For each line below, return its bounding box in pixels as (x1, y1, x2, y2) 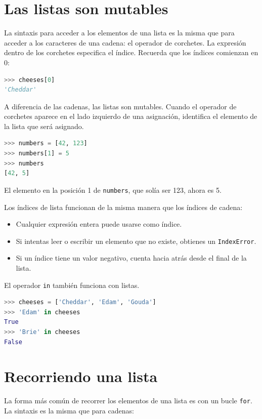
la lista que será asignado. (4, 120, 84, 131)
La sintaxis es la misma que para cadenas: (4, 405, 134, 415)
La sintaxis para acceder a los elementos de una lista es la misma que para (4, 27, 235, 38)
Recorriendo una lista (4, 366, 158, 387)
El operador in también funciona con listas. (4, 279, 140, 290)
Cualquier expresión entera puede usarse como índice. (16, 219, 182, 229)
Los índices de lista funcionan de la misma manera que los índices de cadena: (4, 201, 243, 212)
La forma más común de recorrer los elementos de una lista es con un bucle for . (4, 395, 252, 406)
